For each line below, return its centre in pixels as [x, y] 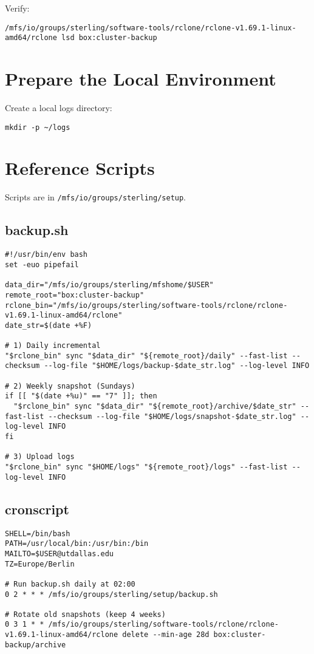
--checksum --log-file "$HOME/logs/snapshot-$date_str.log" [172, 416]
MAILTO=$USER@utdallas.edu [59, 554]
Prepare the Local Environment [141, 79]
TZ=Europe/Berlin [40, 564]
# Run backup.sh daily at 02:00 [70, 584]
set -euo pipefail [42, 264]
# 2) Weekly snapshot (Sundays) [70, 386]
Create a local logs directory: [59, 108]
